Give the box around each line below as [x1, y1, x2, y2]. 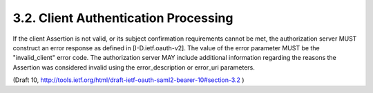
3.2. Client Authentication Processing [12, 10, 233, 25]
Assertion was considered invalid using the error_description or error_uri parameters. [12, 63, 256, 72]
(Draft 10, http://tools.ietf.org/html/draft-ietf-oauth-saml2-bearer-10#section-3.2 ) [12, 76, 245, 84]
